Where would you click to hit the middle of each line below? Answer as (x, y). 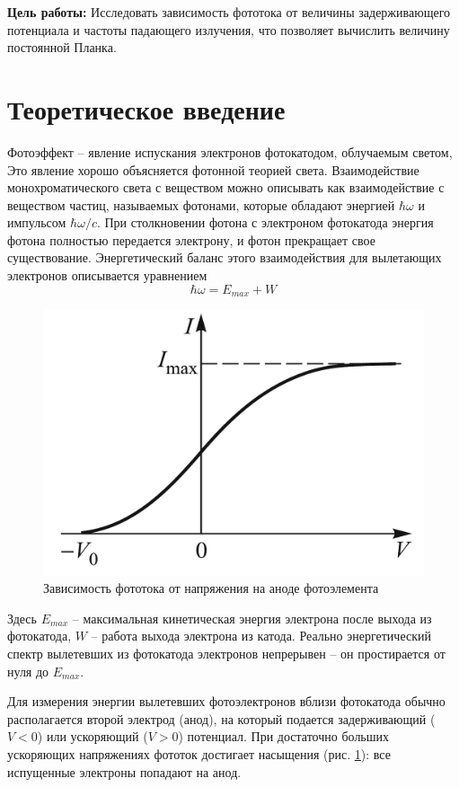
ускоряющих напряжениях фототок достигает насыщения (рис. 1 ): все (199, 753)
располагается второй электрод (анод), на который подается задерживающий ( (221, 718)
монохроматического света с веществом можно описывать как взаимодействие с (226, 187)
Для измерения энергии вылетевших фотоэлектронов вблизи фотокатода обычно (226, 701)
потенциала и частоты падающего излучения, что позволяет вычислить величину (229, 29)
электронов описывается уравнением (107, 275)
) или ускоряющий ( (93, 736)
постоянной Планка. (62, 47)
